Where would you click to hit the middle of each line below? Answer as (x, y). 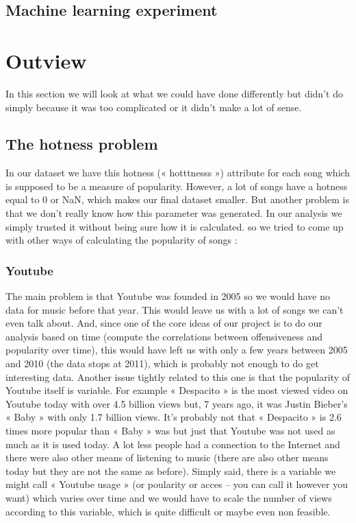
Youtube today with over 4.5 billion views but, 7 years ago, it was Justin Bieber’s (177, 403)
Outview (46, 60)
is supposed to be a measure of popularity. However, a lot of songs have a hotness (177, 186)
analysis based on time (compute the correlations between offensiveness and (164, 336)
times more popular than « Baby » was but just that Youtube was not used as (170, 431)
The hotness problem (82, 144)
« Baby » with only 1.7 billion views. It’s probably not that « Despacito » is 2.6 (174, 417)
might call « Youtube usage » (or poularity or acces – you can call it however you (177, 484)
